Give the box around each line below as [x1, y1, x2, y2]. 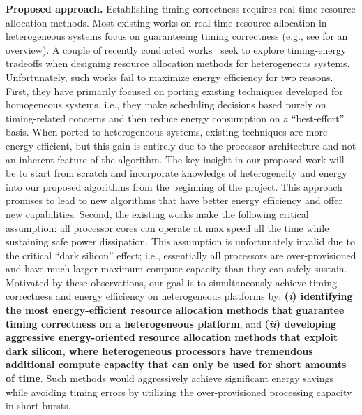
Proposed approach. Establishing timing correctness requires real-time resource [6, 1, 356, 15]
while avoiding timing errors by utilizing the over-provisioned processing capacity [6, 384, 352, 399]
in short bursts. [6, 398, 71, 413]
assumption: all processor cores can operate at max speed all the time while [6, 220, 329, 235]
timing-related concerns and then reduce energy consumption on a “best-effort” [6, 110, 345, 125]
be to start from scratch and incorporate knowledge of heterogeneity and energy [6, 166, 347, 180]
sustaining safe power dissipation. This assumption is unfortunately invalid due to [6, 234, 355, 249]
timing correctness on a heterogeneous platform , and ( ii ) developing [6, 316, 337, 330]
